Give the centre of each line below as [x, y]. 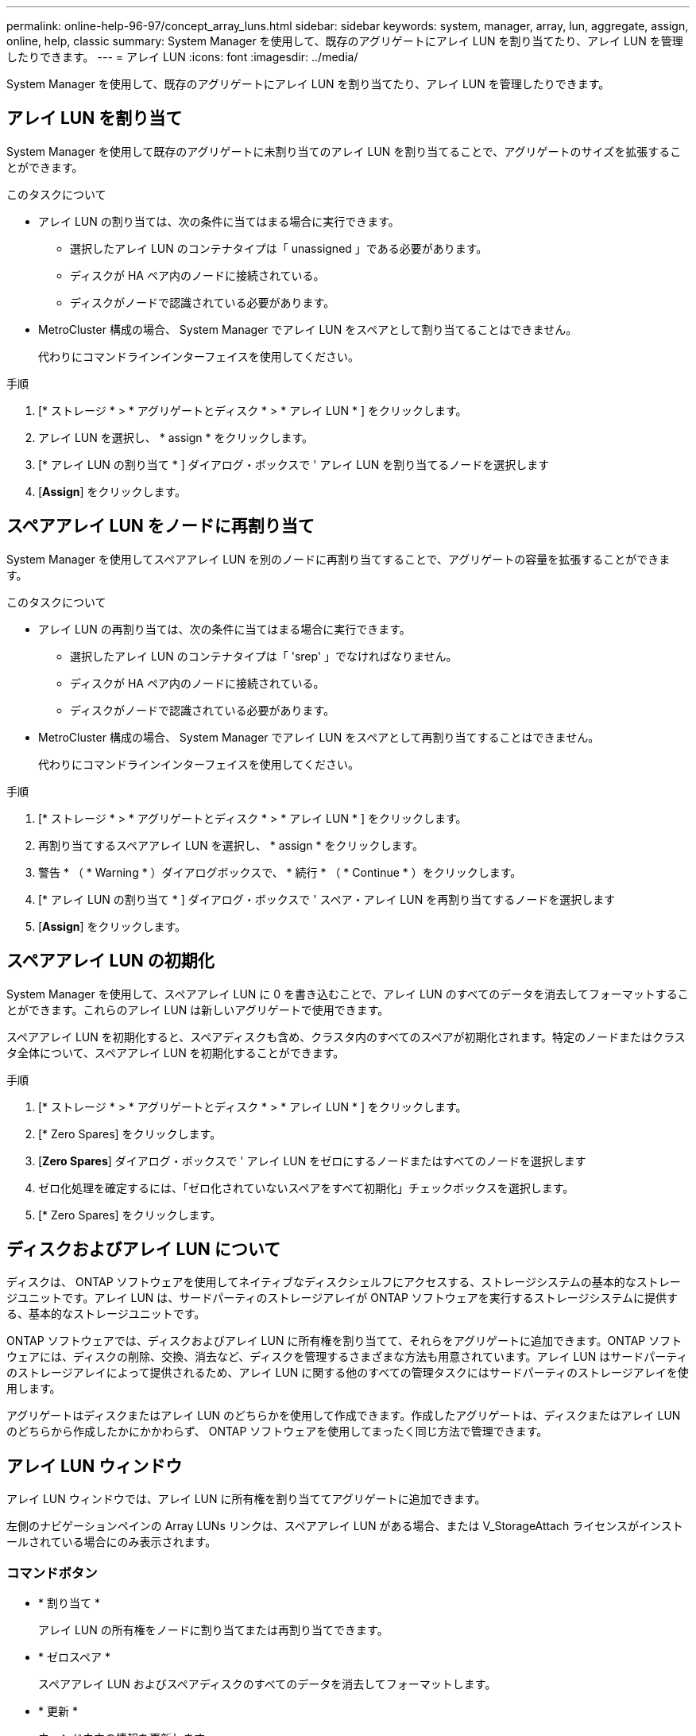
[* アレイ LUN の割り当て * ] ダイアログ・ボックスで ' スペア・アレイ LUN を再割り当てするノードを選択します [327, 899]
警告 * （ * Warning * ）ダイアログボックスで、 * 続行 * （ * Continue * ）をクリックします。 [280, 872]
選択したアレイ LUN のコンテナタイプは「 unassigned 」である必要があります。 [279, 248]
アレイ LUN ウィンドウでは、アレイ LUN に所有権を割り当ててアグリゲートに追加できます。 [246, 1499]
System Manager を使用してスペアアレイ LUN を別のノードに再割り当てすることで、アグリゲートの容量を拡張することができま [338, 559]
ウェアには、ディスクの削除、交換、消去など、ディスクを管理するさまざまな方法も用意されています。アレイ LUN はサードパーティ [347, 1357]
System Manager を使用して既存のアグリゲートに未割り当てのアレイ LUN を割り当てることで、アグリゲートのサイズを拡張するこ [344, 151]
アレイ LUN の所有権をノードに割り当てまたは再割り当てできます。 [213, 1629]
